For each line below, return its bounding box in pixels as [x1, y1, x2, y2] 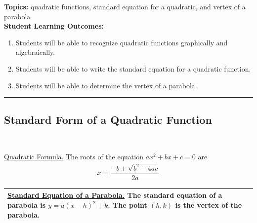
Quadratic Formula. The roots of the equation [4, 151, 143, 161]
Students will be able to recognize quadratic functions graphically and [15, 37, 228, 47]
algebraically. [15, 47, 55, 57]
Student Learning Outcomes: [4, 21, 104, 31]
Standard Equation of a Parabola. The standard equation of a [7, 190, 222, 200]
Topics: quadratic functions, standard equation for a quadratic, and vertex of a [4, 1, 246, 11]
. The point [108, 200, 147, 210]
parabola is [7, 200, 46, 210]
